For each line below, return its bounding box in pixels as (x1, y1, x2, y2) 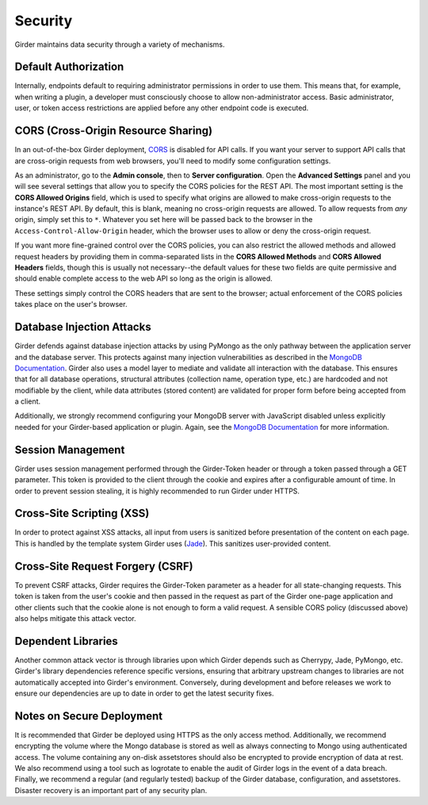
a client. (14, 397, 41, 406)
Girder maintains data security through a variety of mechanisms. (14, 40, 225, 49)
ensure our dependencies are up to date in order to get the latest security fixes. (14, 688, 274, 698)
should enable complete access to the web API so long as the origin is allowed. (14, 274, 273, 283)
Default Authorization (14, 60, 124, 74)
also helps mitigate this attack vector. (14, 613, 136, 623)
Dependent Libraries (14, 634, 118, 648)
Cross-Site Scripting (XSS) (14, 507, 150, 520)
